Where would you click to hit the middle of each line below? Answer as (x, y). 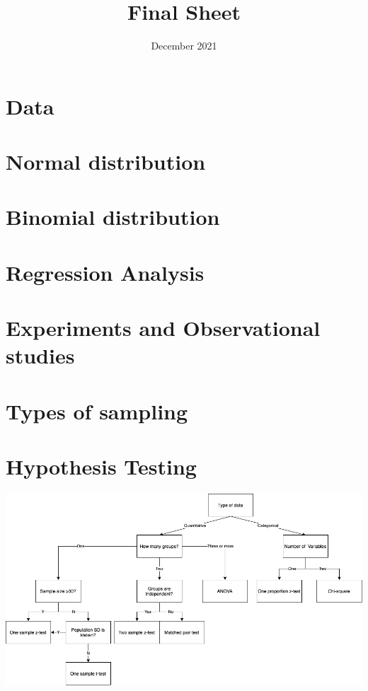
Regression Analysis (105, 272)
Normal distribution (106, 162)
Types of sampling (97, 411)
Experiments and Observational (163, 328)
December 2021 (184, 46)
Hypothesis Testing (101, 466)
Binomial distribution (113, 217)
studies (40, 355)
